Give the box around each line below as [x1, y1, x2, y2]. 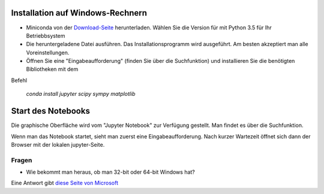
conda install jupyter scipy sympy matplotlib [26, 90, 136, 98]
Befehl [11, 77, 27, 84]
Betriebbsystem [26, 32, 65, 39]
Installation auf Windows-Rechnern [11, 8, 147, 18]
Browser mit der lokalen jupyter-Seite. [11, 141, 105, 148]
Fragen [11, 156, 32, 164]
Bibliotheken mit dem [26, 66, 79, 73]
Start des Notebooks [11, 106, 90, 116]
